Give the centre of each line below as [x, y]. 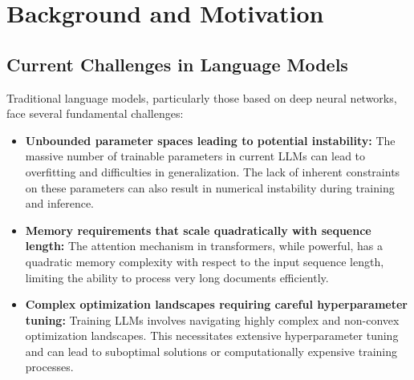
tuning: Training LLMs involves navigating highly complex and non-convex [212, 319]
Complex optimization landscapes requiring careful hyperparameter [216, 304]
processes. [49, 367]
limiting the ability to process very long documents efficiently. [177, 277]
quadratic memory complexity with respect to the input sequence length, [205, 261]
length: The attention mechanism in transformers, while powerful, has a [204, 246]
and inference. [60, 203]
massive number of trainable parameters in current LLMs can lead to [195, 156]
